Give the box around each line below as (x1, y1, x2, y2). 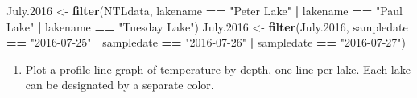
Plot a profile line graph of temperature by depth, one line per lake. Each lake (25, 60, 411, 77)
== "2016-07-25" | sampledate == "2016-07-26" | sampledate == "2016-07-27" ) (6, 34, 406, 51)
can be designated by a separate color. (25, 76, 214, 93)
